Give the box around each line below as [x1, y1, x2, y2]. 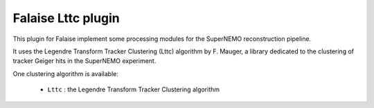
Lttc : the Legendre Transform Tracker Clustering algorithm [47, 85, 220, 93]
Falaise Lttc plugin [12, 10, 121, 26]
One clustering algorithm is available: [12, 69, 119, 78]
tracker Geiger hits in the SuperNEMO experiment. [12, 57, 157, 65]
